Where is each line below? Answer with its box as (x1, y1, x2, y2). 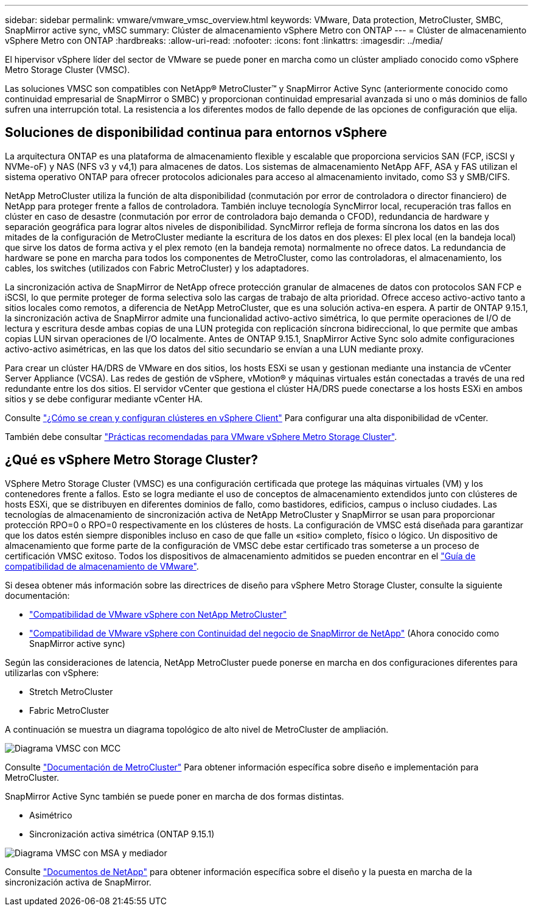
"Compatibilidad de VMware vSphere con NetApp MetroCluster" (29, 609, 287, 620)
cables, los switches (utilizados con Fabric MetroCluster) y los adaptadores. (5, 262, 309, 273)
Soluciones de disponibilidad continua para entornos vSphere (5, 125, 388, 141)
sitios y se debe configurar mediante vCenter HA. (5, 393, 203, 404)
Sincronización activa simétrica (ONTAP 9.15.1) (29, 828, 215, 839)
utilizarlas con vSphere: (5, 667, 99, 678)
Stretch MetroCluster (29, 686, 113, 697)
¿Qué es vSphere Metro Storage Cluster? (5, 452, 258, 468)
